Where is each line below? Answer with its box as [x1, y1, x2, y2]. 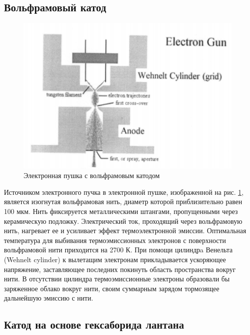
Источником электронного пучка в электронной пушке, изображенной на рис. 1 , [4, 186, 244, 197]
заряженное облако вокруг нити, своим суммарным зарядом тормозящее [4, 283, 220, 293]
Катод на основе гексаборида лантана [4, 317, 184, 332]
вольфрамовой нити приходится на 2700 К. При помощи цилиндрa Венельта [4, 244, 233, 255]
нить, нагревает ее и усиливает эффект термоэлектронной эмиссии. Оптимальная [4, 225, 247, 236]
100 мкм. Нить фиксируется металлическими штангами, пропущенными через [4, 206, 238, 216]
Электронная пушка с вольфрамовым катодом [24, 170, 160, 181]
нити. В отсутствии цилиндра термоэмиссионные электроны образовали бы [4, 274, 230, 284]
